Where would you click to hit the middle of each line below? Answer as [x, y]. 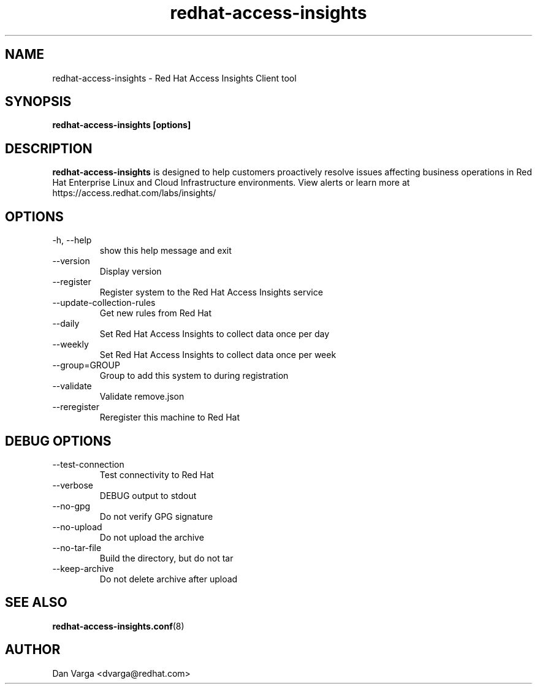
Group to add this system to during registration [194, 376]
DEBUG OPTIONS [58, 441]
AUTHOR [33, 650]
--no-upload [77, 527]
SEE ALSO [36, 603]
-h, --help [72, 240]
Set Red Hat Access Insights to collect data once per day [215, 334]
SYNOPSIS [38, 102]
